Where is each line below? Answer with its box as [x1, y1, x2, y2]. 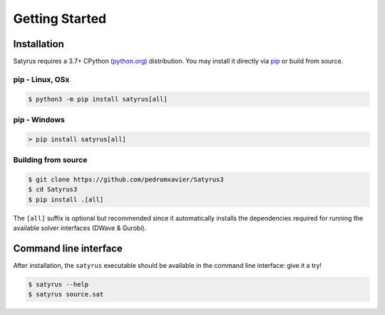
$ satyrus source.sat [28, 290, 104, 299]
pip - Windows [13, 114, 66, 124]
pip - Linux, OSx [13, 74, 70, 84]
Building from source [13, 155, 88, 165]
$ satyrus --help [28, 280, 89, 289]
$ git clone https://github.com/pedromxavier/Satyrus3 [28, 175, 224, 184]
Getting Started [13, 11, 107, 26]
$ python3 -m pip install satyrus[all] [28, 95, 168, 103]
